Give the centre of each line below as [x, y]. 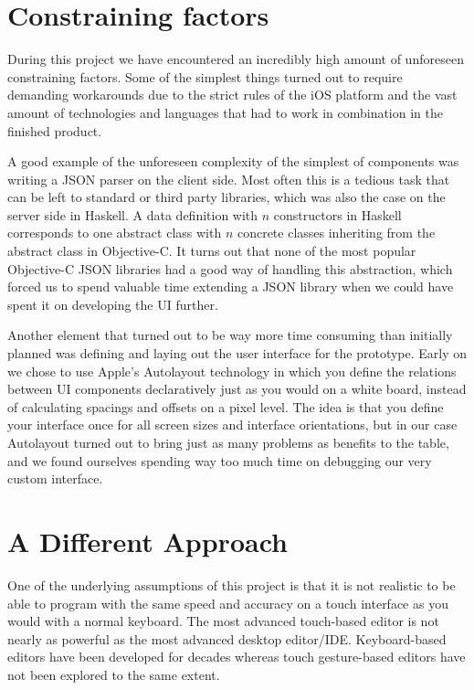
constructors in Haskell [337, 214]
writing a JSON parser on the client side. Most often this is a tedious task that [229, 179]
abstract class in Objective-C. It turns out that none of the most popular [212, 251]
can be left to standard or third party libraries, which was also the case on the [226, 197]
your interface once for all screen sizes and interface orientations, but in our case [232, 425]
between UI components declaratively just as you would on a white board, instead [237, 389]
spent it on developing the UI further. [113, 304]
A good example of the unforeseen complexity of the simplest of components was [233, 161]
